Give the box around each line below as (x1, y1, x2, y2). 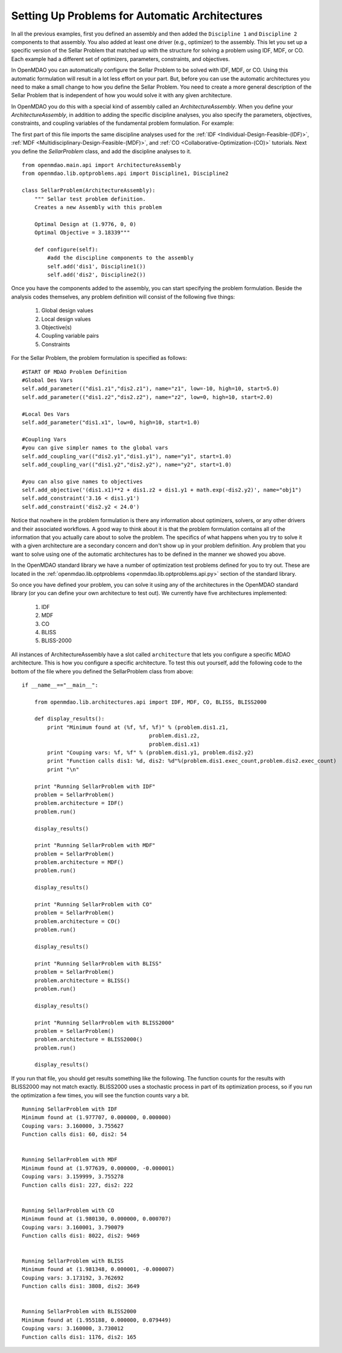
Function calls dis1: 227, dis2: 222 (22, 1182, 134, 1188)
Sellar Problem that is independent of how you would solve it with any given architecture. (11, 92, 232, 99)
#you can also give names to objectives (22, 478, 143, 485)
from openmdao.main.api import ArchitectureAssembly (22, 162, 181, 169)
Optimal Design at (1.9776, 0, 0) (34, 221, 137, 227)
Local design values (41, 315, 91, 323)
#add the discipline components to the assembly (47, 254, 194, 262)
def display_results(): (34, 715, 105, 722)
